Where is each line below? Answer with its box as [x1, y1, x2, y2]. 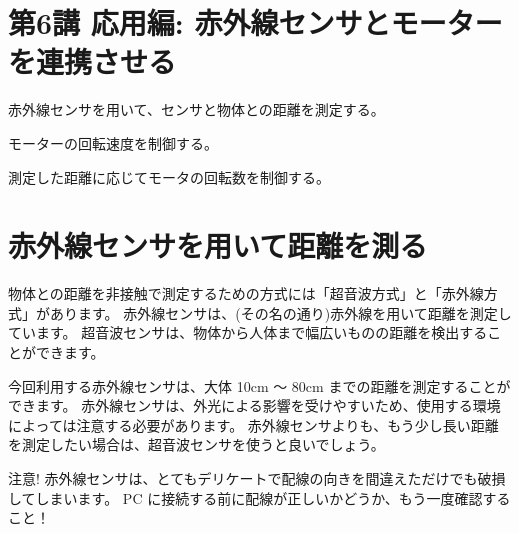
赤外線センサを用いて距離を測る [8, 225, 428, 266]
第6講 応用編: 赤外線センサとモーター [8, 2, 503, 43]
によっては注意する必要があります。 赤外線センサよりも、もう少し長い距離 [8, 414, 499, 435]
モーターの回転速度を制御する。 [8, 132, 218, 153]
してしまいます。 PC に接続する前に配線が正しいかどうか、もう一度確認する [8, 487, 511, 508]
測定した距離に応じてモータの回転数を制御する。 [8, 166, 330, 187]
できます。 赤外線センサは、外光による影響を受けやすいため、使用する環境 [8, 395, 501, 416]
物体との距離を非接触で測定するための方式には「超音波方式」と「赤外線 [8, 283, 484, 304]
